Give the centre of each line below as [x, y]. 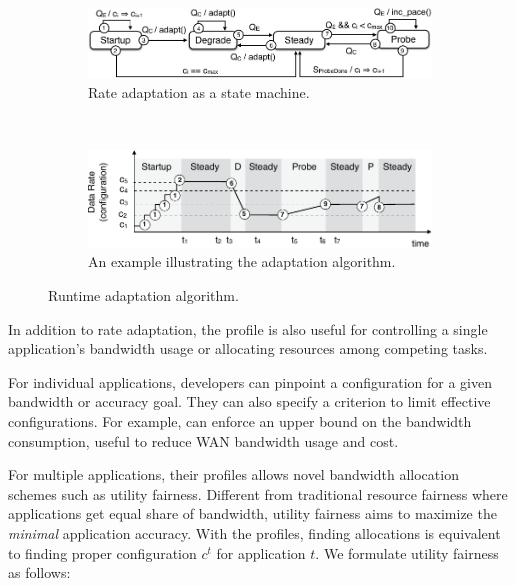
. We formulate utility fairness [407, 552]
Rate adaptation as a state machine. [199, 91]
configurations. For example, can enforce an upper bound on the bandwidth [240, 421]
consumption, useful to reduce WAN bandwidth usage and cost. [203, 440]
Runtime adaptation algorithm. [143, 295]
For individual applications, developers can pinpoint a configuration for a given [250, 381]
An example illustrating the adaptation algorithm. [242, 261]
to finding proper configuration [102, 552]
